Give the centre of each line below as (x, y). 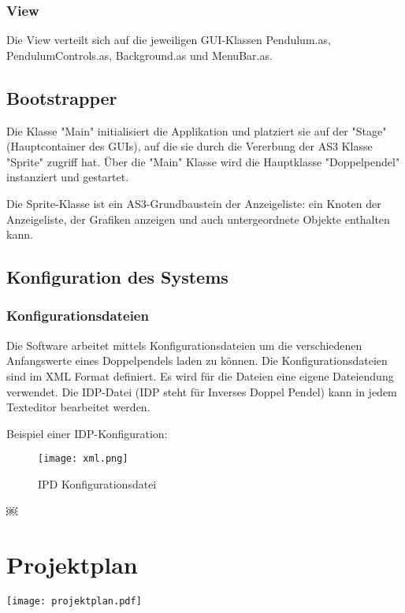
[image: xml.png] (83, 459)
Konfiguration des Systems (117, 277)
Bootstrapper (62, 97)
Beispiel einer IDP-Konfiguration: (87, 433)
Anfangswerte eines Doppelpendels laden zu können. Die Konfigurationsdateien (197, 360)
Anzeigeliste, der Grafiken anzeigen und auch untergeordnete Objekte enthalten (198, 219)
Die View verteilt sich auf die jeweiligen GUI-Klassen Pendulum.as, (169, 40)
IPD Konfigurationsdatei (97, 483)
